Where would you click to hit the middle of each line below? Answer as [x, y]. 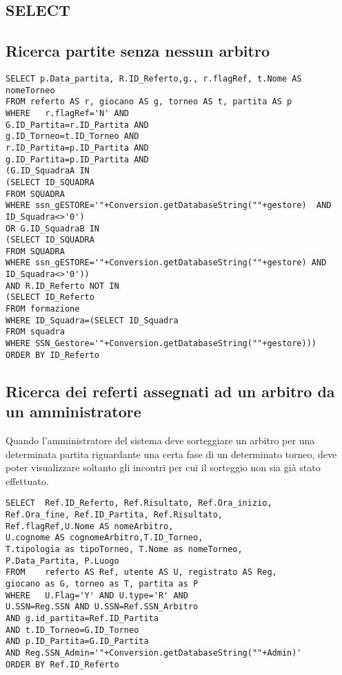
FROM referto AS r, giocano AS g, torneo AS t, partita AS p [149, 102]
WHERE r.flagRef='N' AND [67, 113]
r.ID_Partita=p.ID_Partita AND [77, 148]
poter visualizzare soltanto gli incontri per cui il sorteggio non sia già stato [163, 467]
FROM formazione [43, 309]
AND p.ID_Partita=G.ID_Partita [77, 641]
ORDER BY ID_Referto [53, 355]
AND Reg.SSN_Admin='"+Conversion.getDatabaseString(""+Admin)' [154, 653]
